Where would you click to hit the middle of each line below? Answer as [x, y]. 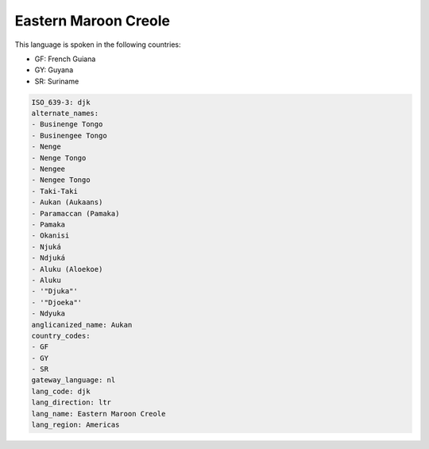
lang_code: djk [61, 391]
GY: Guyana [54, 70]
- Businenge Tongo [67, 124]
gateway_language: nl [73, 380]
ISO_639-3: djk [61, 102]
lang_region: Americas [75, 425]
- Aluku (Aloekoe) [67, 269]
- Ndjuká [48, 258]
